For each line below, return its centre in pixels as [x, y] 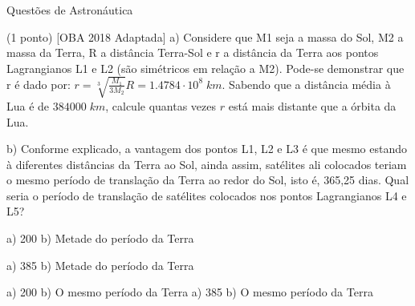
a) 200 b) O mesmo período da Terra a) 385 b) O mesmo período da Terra [190, 292]
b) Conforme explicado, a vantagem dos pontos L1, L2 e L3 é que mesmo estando [207, 149]
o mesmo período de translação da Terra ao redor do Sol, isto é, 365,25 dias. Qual [208, 180]
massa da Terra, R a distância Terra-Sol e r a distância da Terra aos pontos [193, 52]
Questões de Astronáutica [70, 10]
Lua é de [28, 105]
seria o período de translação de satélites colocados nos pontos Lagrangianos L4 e [207, 195]
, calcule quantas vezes [161, 105]
